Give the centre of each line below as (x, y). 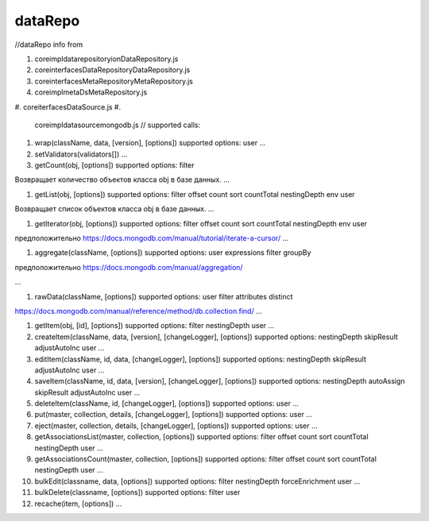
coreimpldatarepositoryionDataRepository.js (106, 59)
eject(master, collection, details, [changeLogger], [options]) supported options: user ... (176, 426)
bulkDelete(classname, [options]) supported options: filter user (137, 492)
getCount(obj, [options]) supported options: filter (114, 165)
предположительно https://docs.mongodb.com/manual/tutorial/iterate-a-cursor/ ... (152, 238)
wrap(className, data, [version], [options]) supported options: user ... (150, 143)
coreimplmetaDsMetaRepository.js (91, 92)
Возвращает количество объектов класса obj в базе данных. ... (122, 179)
